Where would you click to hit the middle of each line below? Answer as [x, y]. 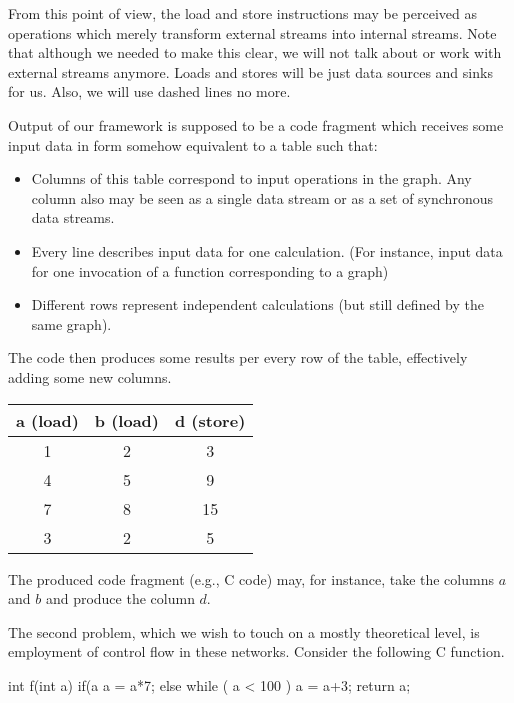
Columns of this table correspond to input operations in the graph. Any [251, 178]
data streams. [73, 217]
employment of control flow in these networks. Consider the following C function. [256, 651]
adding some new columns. [90, 376]
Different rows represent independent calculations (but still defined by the [257, 304]
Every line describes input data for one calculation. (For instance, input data [267, 250]
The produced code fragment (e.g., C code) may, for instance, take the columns [251, 578]
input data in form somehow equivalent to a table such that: [193, 144]
